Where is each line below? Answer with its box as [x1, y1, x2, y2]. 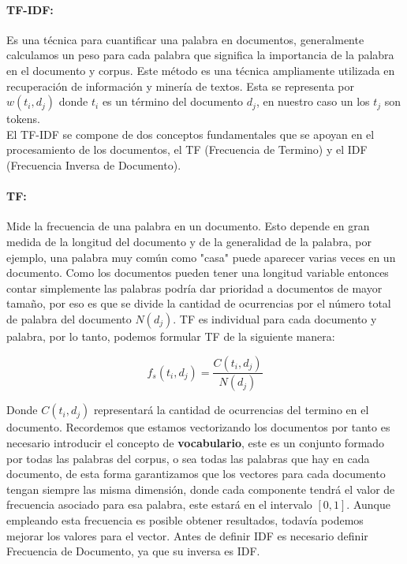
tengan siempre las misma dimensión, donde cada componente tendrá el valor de [6, 480, 395, 497]
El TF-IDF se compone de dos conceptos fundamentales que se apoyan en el [6, 125, 375, 142]
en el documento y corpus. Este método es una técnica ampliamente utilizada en [6, 62, 395, 78]
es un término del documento [102, 93, 244, 110]
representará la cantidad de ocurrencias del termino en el [93, 402, 369, 418]
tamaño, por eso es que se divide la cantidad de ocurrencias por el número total [6, 295, 391, 312]
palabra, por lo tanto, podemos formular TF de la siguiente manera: [6, 327, 335, 344]
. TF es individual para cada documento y [173, 310, 377, 327]
